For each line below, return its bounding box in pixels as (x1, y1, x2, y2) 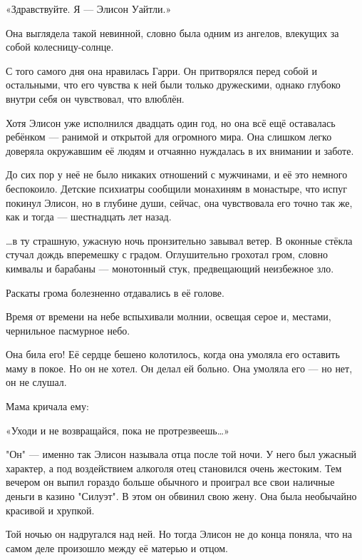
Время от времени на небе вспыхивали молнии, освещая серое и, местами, (6, 309, 331, 324)
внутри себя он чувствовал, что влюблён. (6, 91, 185, 106)
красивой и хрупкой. (6, 502, 95, 517)
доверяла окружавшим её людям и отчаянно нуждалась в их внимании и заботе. (6, 143, 354, 158)
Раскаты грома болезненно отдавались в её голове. (6, 285, 224, 300)
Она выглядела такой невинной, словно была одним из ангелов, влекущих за (6, 25, 339, 40)
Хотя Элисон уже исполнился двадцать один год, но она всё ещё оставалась (6, 115, 336, 130)
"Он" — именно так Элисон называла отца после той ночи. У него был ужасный (6, 447, 357, 462)
